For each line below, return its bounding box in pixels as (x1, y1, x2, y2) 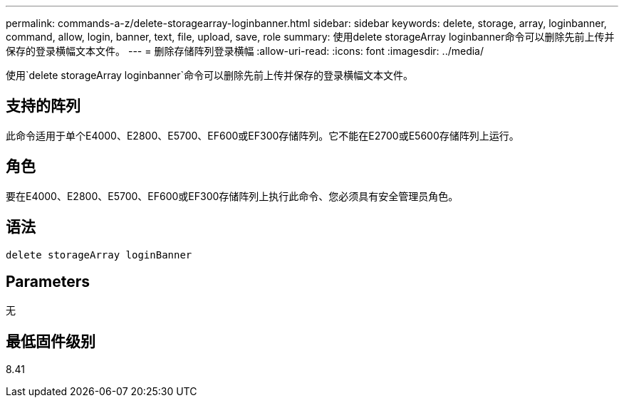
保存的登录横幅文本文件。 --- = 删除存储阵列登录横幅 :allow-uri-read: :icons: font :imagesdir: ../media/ (6, 45, 484, 57)
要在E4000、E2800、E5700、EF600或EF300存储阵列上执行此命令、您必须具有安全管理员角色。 (6, 189, 459, 202)
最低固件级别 (6, 332, 95, 350)
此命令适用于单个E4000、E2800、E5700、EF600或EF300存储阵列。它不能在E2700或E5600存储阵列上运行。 (6, 129, 519, 142)
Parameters (6, 272, 90, 291)
